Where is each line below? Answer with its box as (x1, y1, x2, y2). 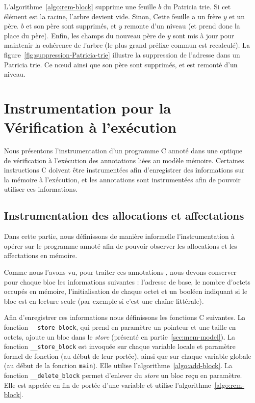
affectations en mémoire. (4, 250, 77, 260)
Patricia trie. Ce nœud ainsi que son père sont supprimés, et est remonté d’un (4, 59, 238, 69)
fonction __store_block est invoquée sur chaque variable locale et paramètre (4, 341, 236, 351)
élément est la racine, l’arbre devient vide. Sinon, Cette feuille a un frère (4, 11, 221, 21)
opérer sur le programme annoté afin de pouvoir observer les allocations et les (4, 240, 237, 251)
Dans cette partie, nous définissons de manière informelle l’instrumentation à (4, 231, 235, 241)
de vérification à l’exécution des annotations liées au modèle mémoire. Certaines (4, 155, 244, 165)
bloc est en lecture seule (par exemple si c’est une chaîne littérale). (4, 295, 204, 306)
